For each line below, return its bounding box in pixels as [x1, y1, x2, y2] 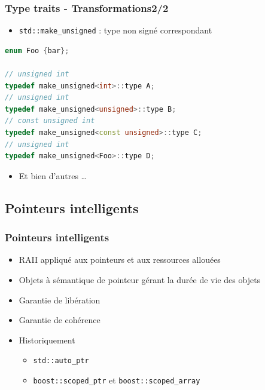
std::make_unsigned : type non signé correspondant [19, 24, 212, 36]
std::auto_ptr [33, 357, 89, 366]
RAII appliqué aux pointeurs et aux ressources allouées [19, 253, 221, 266]
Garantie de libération [19, 293, 100, 306]
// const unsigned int [5, 116, 95, 125]
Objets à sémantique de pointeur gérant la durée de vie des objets [19, 274, 261, 285]
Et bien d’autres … [19, 169, 87, 182]
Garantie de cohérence [19, 314, 100, 326]
